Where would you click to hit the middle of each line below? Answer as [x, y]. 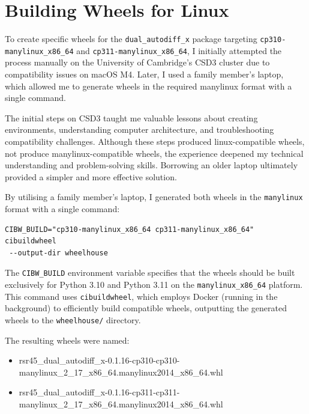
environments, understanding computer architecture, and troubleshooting [139, 129]
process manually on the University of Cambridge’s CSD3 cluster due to [137, 62]
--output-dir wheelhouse [58, 253]
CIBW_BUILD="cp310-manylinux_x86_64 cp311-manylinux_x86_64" [130, 229]
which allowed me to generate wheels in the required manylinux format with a [148, 86]
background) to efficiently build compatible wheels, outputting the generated [146, 308]
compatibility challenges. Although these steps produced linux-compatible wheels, [155, 141]
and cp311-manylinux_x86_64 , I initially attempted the [179, 50]
